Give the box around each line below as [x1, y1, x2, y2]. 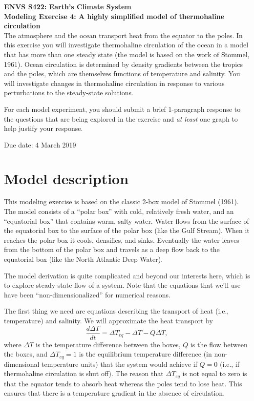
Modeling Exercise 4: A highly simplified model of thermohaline [4, 11, 225, 21]
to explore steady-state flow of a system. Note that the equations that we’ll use [4, 280, 241, 290]
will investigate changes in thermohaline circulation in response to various [4, 78, 225, 88]
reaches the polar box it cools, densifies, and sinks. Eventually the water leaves [4, 234, 239, 245]
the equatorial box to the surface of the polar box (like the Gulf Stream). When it [4, 225, 250, 235]
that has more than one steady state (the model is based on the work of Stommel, [4, 49, 250, 59]
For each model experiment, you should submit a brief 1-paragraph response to [4, 104, 241, 114]
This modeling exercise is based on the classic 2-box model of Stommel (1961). [4, 196, 239, 207]
